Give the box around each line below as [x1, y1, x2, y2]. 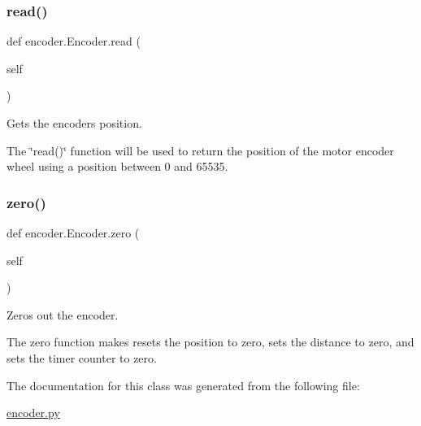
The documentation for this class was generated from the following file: [7, 376, 360, 393]
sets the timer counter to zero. [7, 349, 157, 366]
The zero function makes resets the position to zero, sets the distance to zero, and [7, 333, 414, 350]
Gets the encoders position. [7, 115, 142, 131]
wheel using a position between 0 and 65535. [7, 158, 228, 175]
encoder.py [7, 404, 60, 421]
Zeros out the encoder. [7, 306, 119, 323]
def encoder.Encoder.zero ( [7, 224, 140, 241]
